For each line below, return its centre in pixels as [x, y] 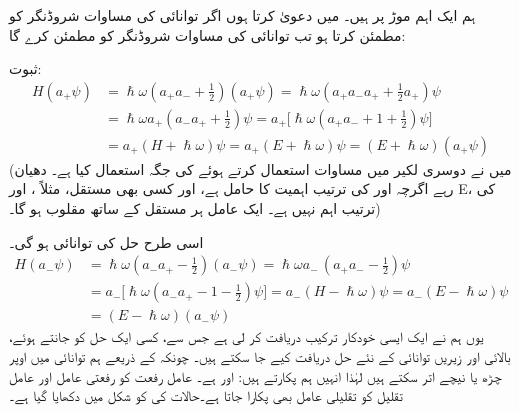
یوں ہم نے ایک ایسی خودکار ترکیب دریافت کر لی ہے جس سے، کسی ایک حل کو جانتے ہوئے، [246, 336]
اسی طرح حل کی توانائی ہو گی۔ [106, 241]
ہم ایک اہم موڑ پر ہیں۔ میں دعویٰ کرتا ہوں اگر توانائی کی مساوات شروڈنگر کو [242, 15]
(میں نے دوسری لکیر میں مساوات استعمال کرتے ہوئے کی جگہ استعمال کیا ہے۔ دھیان [260, 168]
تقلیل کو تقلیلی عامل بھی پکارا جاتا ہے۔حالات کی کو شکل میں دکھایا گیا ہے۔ [206, 395]
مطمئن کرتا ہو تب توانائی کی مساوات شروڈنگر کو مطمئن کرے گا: [207, 34]
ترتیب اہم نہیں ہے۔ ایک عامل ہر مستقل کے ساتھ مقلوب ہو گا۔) [195, 208]
